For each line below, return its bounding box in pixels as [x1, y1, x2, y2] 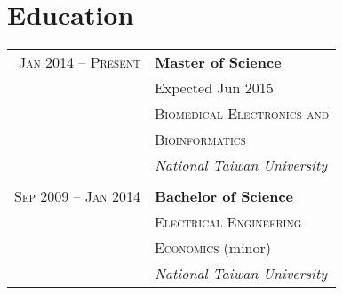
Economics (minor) [154, 237, 271, 259]
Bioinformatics [154, 129, 246, 150]
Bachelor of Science [154, 186, 294, 207]
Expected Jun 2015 [154, 77, 274, 99]
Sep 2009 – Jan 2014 [14, 186, 140, 207]
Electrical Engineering [154, 211, 302, 233]
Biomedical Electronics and [154, 103, 330, 124]
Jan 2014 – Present [18, 52, 140, 73]
